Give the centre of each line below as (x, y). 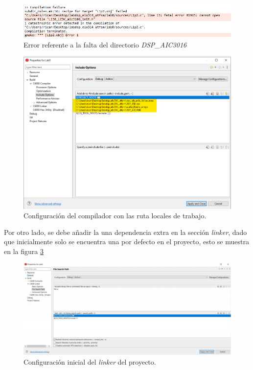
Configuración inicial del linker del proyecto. (90, 362)
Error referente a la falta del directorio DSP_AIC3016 (105, 45)
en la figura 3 (24, 251)
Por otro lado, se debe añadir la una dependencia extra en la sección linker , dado (126, 232)
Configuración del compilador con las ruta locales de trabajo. (115, 216)
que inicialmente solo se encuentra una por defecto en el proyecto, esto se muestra (126, 242)
